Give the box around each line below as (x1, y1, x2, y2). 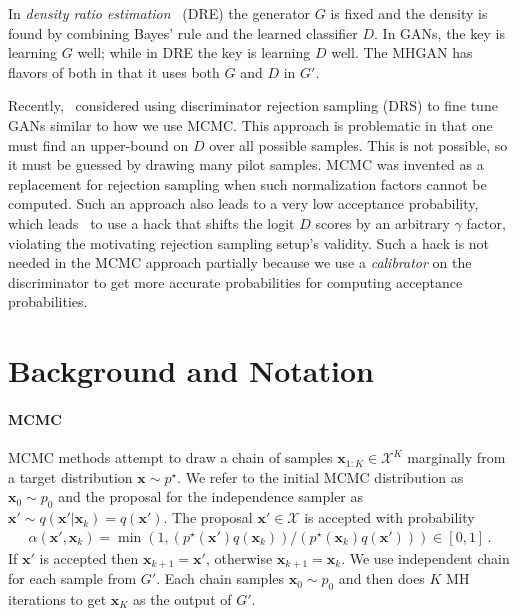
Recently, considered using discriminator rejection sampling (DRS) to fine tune (8, 95, 498, 116)
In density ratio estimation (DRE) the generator (8, 3, 311, 23)
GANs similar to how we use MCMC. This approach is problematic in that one (8, 114, 493, 135)
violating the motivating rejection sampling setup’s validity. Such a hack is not (8, 232, 490, 253)
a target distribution (8, 466, 133, 487)
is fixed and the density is (330, 3, 488, 23)
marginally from (407, 447, 506, 468)
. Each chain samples (156, 568, 285, 589)
